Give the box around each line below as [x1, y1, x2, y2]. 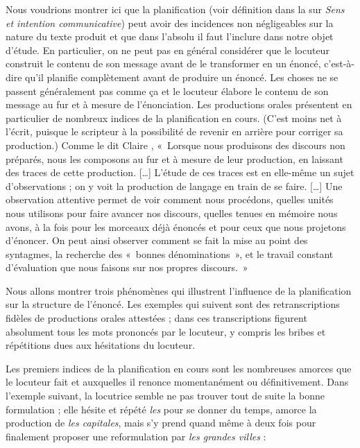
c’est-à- [324, 56, 354, 71]
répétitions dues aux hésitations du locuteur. [6, 338, 196, 352]
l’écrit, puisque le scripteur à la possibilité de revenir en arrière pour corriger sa [6, 124, 343, 139]
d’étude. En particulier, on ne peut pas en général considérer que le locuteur [6, 42, 329, 57]
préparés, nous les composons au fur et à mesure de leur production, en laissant [6, 151, 343, 166]
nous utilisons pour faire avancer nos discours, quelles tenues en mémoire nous [6, 205, 338, 220]
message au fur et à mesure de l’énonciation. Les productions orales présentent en [6, 97, 352, 112]
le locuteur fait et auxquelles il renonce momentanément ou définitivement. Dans [6, 374, 349, 389]
